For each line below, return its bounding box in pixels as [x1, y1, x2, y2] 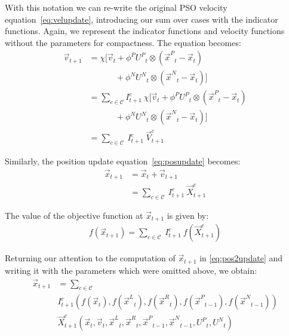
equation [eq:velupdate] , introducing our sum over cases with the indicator [5, 13, 278, 25]
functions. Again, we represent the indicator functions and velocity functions [5, 25, 285, 37]
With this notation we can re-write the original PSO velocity [5, 1, 227, 13]
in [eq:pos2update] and [199, 252, 283, 264]
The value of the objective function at [5, 209, 143, 221]
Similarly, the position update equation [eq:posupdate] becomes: [5, 155, 241, 167]
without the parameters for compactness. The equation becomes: [5, 36, 241, 48]
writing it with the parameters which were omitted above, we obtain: [5, 264, 257, 276]
